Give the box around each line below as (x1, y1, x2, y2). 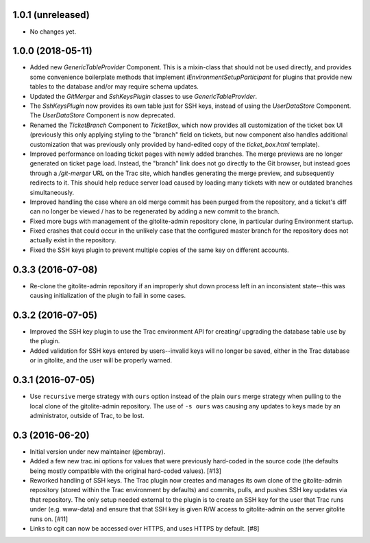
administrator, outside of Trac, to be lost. (29, 411, 145, 419)
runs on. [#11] (29, 515, 69, 523)
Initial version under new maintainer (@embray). (29, 447, 166, 456)
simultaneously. (29, 188, 75, 196)
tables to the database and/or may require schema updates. (29, 82, 199, 91)
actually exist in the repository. (29, 236, 116, 244)
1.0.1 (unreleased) (12, 9, 90, 21)
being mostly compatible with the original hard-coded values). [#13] (29, 467, 222, 475)
